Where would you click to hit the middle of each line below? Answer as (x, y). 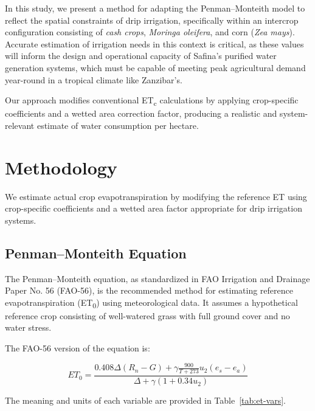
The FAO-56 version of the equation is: (78, 348)
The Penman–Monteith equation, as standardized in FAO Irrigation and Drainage (157, 278)
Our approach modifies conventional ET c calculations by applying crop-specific (152, 101)
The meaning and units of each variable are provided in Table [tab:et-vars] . (145, 400)
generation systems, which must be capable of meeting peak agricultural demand (155, 67)
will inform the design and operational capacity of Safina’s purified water (141, 56)
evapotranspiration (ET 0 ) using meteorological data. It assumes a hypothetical (151, 303)
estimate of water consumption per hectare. (118, 125)
